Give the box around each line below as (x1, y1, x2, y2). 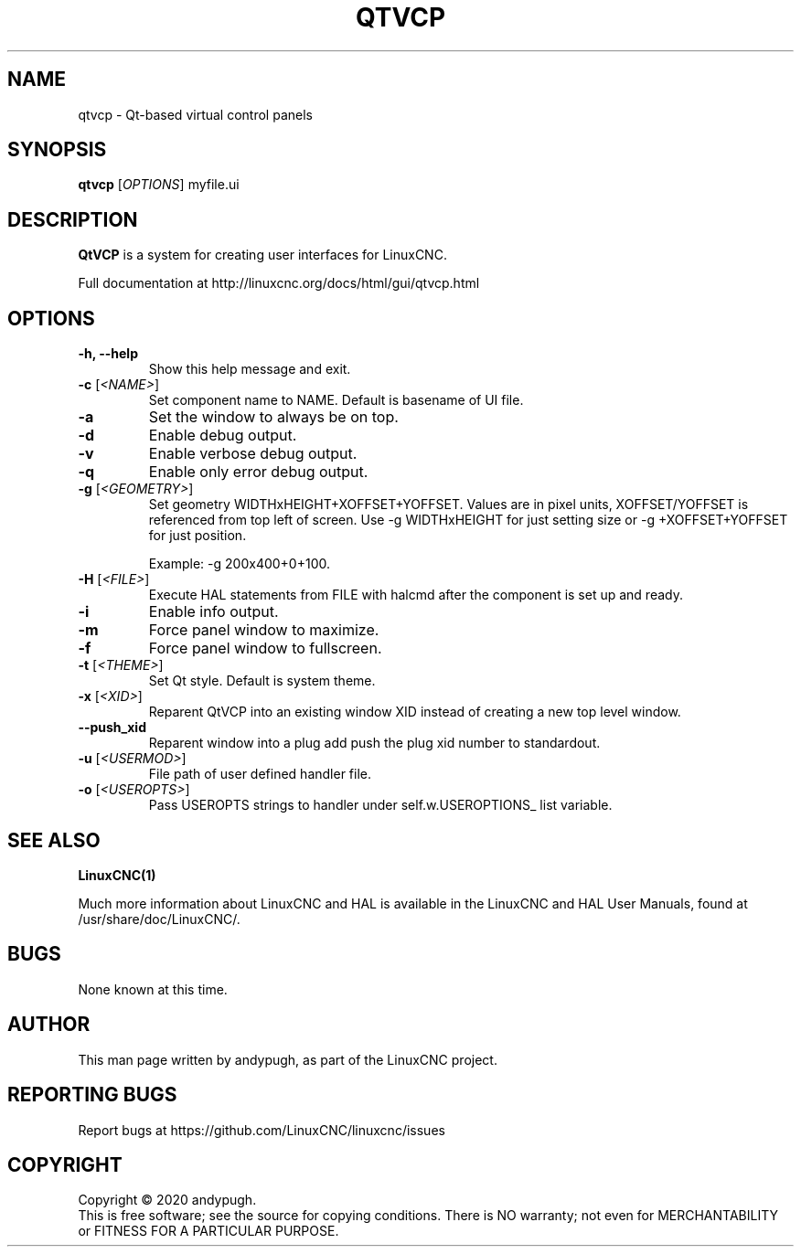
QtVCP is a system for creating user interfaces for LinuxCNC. (78, 247, 447, 263)
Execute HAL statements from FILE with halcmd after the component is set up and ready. (148, 587, 683, 603)
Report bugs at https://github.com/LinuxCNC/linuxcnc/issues (78, 1121, 445, 1138)
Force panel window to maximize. (148, 621, 379, 640)
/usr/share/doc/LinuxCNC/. (78, 910, 240, 927)
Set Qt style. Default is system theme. (148, 673, 376, 689)
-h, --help (78, 345, 138, 362)
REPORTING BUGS (7, 1083, 177, 1107)
